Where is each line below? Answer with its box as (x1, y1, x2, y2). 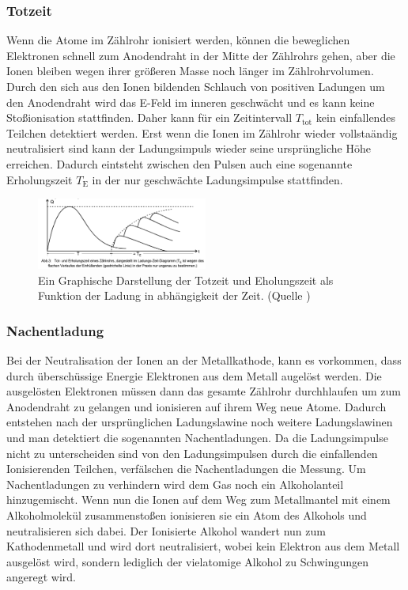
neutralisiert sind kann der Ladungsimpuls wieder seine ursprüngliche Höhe (6, 140, 371, 157)
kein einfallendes (315, 109, 395, 126)
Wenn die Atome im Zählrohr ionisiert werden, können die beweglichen (6, 32, 350, 48)
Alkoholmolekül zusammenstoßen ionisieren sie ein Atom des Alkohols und (6, 506, 367, 523)
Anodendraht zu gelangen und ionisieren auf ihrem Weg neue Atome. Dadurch (6, 398, 387, 414)
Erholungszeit (6, 171, 73, 187)
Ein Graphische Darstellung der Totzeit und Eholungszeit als (38, 271, 334, 288)
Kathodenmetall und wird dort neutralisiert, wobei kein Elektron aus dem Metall (6, 538, 400, 554)
